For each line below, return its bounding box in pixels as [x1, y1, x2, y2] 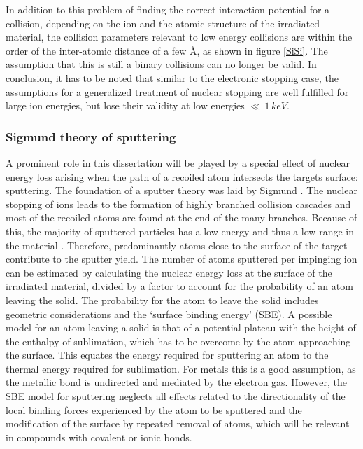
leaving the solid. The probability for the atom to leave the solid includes [6, 292, 319, 307]
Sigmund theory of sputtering [6, 127, 176, 145]
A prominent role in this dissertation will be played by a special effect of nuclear [6, 155, 350, 170]
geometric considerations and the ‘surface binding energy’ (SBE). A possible [6, 306, 332, 321]
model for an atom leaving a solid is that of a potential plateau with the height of [6, 320, 356, 335]
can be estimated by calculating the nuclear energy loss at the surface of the [6, 265, 332, 279]
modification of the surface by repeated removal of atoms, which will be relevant [6, 416, 350, 431]
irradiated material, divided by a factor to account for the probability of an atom [6, 279, 353, 293]
